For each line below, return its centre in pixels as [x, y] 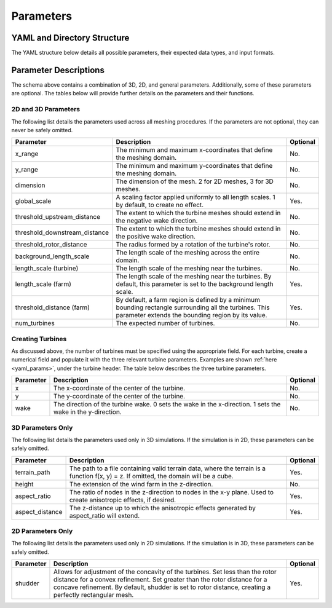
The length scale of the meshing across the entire [188, 253]
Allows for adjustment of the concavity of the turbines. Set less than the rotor [165, 572]
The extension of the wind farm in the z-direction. [141, 484]
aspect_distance [39, 511]
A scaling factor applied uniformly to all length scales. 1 [196, 197]
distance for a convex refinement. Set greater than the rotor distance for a [160, 580]
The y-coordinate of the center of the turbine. [119, 397]
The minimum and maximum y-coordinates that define [194, 166]
